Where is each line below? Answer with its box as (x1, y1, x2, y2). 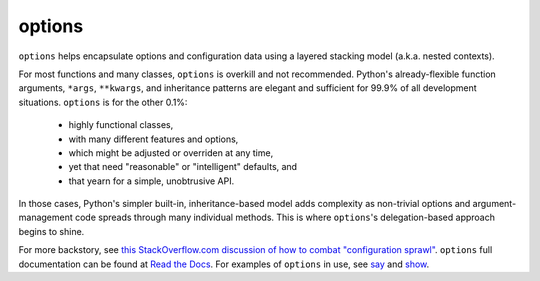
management (18, 211, 74, 224)
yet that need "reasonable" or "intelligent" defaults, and (68, 161, 298, 173)
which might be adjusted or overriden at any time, (68, 146, 274, 159)
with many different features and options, (68, 133, 239, 145)
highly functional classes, (68, 119, 174, 131)
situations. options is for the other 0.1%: (18, 96, 188, 108)
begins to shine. (18, 225, 85, 237)
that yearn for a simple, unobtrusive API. (68, 175, 235, 187)
